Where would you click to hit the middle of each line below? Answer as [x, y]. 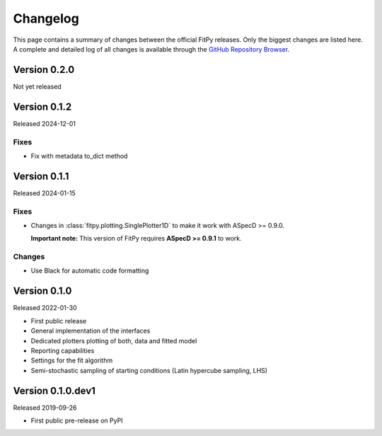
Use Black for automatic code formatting [90, 271]
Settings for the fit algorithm [72, 360]
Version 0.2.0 [44, 70]
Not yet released [37, 86]
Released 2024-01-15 [44, 193]
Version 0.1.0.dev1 [54, 390]
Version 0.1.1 [41, 176]
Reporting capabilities [63, 350]
